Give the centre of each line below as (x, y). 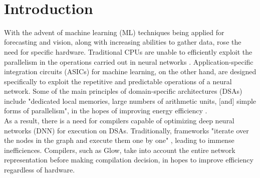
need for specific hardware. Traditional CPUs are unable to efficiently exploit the (128, 51)
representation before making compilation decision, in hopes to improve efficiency (129, 160)
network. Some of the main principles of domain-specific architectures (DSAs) (123, 91)
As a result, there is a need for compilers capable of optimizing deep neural (119, 121)
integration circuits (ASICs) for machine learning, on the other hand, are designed (130, 71)
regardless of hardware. (40, 170)
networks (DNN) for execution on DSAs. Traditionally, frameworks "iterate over (126, 130)
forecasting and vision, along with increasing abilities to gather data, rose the (123, 42)
